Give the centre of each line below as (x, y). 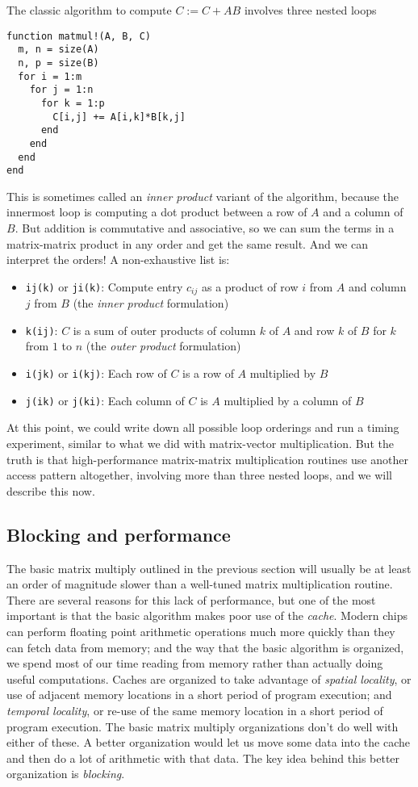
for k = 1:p (73, 103)
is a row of (208, 373)
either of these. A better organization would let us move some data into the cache (209, 742)
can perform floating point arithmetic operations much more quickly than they (201, 631)
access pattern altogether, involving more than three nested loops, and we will (200, 475)
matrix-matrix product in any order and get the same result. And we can (187, 243)
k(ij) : (42, 330)
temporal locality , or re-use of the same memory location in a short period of (195, 710)
